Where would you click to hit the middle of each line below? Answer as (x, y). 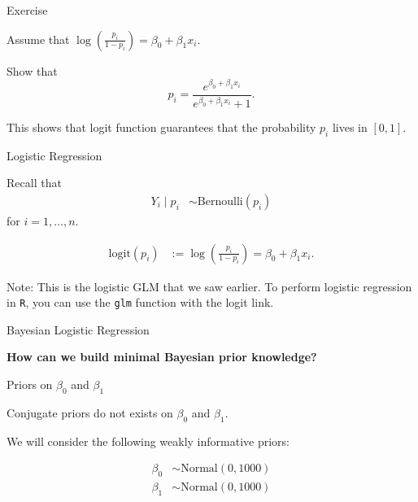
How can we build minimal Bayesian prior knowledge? (162, 357)
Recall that (34, 183)
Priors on (30, 384)
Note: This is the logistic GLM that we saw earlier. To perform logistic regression (209, 286)
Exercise (27, 10)
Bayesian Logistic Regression (78, 329)
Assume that (38, 39)
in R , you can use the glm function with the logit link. (140, 302)
